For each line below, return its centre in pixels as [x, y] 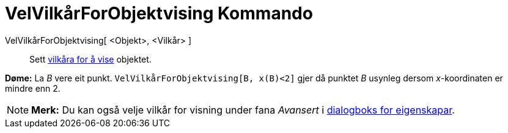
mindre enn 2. [33, 88]
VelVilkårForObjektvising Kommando [159, 13]
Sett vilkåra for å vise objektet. [90, 59]
